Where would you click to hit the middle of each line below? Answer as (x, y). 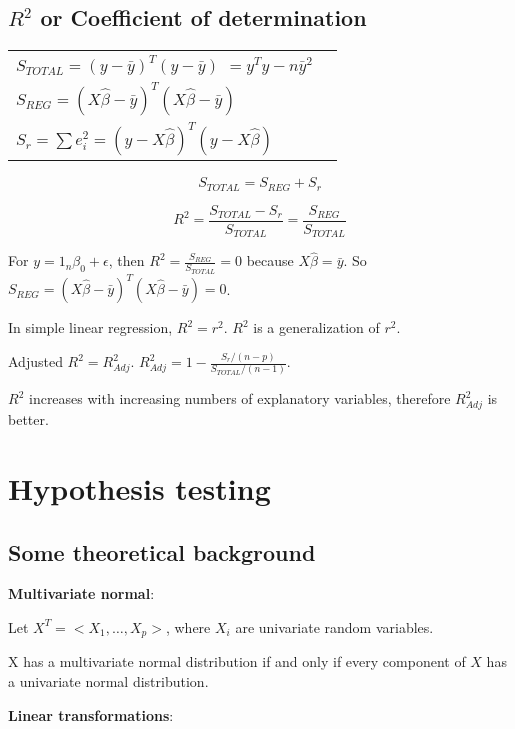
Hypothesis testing (139, 487)
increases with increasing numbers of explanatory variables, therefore (239, 398)
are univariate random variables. (334, 626)
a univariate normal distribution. (108, 681)
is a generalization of (316, 327)
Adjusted (35, 361)
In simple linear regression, (90, 327)
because (270, 260)
